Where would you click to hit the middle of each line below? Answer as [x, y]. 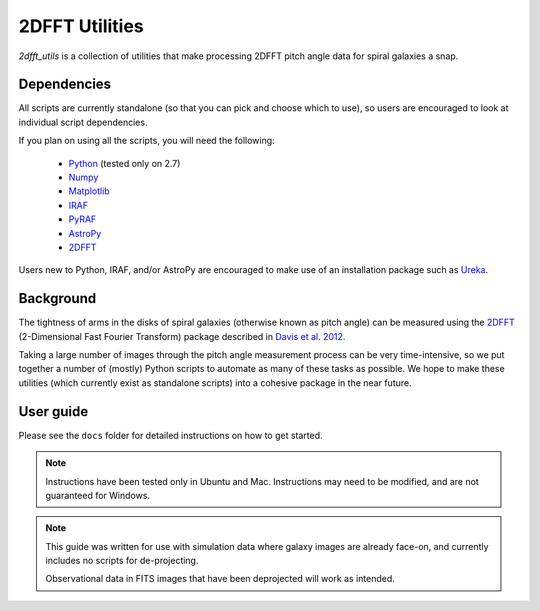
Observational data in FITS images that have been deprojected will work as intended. [220, 579]
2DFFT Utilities [81, 26]
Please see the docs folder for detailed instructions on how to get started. [171, 435]
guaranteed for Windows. [97, 495]
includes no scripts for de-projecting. [122, 561]
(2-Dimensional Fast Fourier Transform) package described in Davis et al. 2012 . [182, 336]
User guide [53, 411]
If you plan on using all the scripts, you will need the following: [146, 141]
